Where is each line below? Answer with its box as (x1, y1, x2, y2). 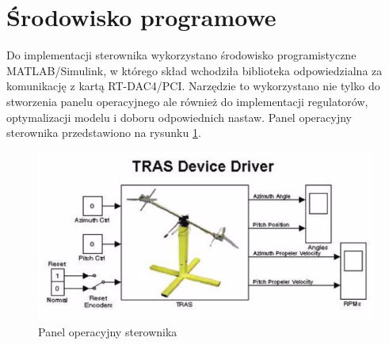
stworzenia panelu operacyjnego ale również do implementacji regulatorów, (6, 93, 368, 109)
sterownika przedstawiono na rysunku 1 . (6, 124, 201, 141)
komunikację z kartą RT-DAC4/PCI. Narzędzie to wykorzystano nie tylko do (6, 78, 380, 94)
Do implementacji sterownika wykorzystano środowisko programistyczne (6, 47, 357, 63)
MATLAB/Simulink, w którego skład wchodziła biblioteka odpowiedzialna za (6, 62, 383, 78)
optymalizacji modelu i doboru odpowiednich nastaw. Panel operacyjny (6, 108, 352, 125)
